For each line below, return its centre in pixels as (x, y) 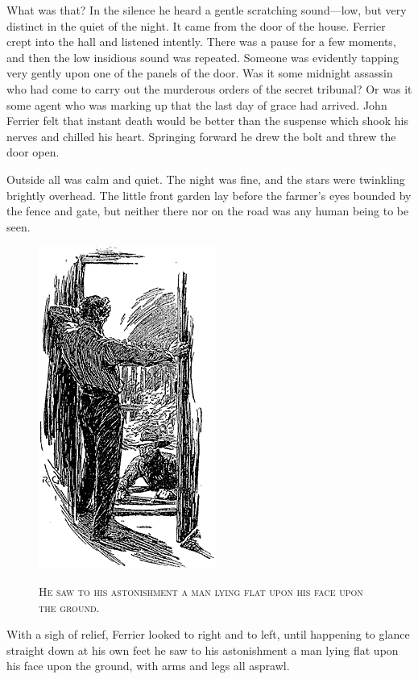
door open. (33, 152)
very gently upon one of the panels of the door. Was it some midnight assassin (200, 73)
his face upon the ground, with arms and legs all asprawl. (148, 666)
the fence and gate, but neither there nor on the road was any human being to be (208, 211)
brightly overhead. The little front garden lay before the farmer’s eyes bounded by (209, 195)
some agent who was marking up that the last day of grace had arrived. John (197, 104)
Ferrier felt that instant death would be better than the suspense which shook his (207, 121)
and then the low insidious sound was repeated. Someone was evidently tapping (203, 57)
